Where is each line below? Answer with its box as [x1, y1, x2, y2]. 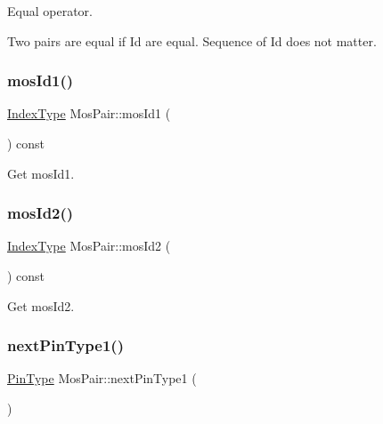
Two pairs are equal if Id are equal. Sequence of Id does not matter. [7, 31, 377, 50]
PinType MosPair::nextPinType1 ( [7, 369, 197, 388]
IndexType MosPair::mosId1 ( [7, 104, 171, 123]
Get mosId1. [7, 164, 75, 182]
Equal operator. [7, 2, 93, 20]
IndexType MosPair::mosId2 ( [7, 236, 171, 255]
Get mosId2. [7, 296, 75, 315]
